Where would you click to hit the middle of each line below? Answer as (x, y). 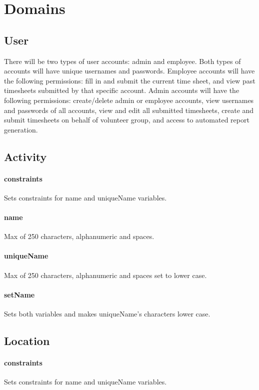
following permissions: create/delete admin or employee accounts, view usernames (129, 100)
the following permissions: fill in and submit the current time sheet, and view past (130, 80)
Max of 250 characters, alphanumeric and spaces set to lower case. (105, 275)
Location (27, 341)
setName (19, 294)
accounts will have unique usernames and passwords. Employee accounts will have (129, 71)
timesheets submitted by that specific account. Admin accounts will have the (122, 90)
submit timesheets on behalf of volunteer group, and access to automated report (127, 120)
